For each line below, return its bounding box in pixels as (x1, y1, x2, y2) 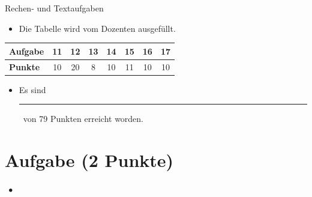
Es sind (19, 83, 46, 95)
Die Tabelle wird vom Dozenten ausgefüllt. (19, 22, 176, 34)
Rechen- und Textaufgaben (5, 2, 104, 14)
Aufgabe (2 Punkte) (5, 148, 174, 172)
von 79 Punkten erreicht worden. (23, 112, 144, 125)
